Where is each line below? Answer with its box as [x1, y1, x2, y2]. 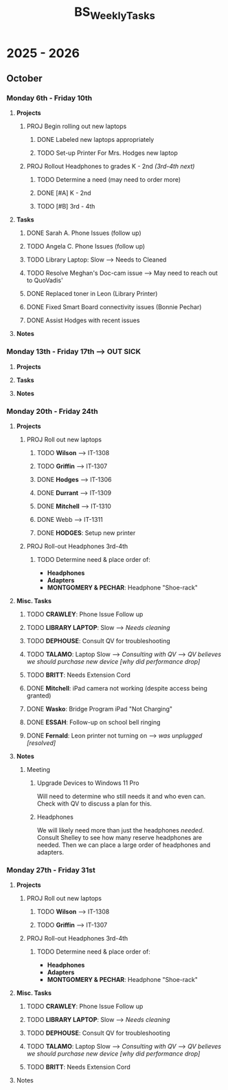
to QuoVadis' [26, 276, 63, 284]
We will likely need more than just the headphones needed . [36, 826, 204, 835]
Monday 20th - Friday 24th [6, 406, 98, 416]
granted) [26, 691, 52, 700]
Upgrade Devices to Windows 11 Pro [36, 779, 139, 787]
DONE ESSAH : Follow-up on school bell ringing [26, 718, 161, 726]
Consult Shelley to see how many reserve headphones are [36, 834, 203, 842]
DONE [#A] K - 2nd [36, 189, 91, 197]
